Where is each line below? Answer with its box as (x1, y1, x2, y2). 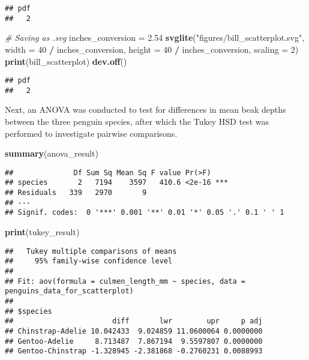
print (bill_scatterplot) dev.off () (5, 55, 127, 67)
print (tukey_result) (5, 226, 80, 238)
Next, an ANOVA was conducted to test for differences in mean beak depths (5, 103, 286, 116)
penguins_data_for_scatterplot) (5, 287, 134, 296)
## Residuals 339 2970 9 (5, 188, 147, 197)
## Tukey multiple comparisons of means (5, 247, 177, 256)
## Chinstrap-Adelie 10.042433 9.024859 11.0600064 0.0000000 (5, 326, 263, 335)
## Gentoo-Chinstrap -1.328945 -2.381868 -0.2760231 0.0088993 (5, 347, 263, 356)
